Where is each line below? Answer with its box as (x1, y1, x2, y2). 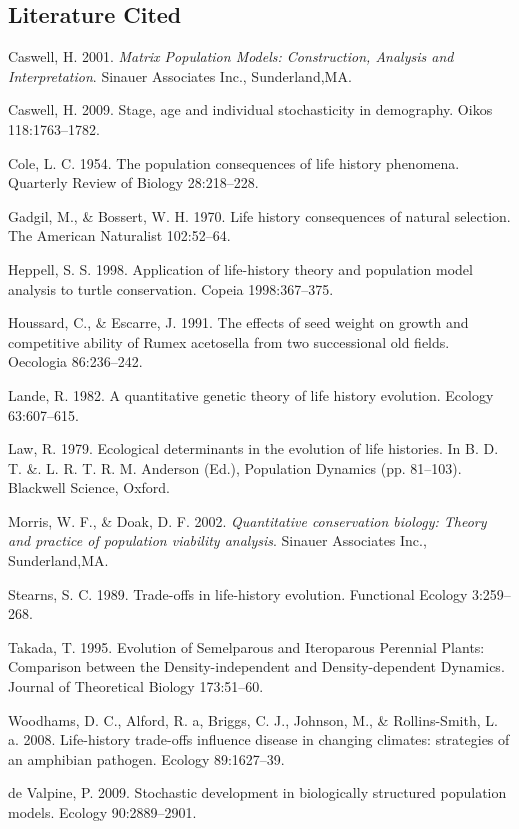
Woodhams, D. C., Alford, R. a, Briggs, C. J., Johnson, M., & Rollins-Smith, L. (8, 709, 498, 730)
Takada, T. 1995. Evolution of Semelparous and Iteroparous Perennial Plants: (8, 636, 485, 657)
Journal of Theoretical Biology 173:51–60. (8, 676, 264, 697)
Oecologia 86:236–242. (8, 351, 143, 372)
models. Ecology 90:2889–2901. (8, 802, 197, 823)
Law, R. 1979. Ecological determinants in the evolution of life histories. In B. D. (8, 438, 499, 459)
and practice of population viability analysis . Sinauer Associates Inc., (8, 530, 427, 551)
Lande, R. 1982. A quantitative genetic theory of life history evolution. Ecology (8, 384, 494, 405)
